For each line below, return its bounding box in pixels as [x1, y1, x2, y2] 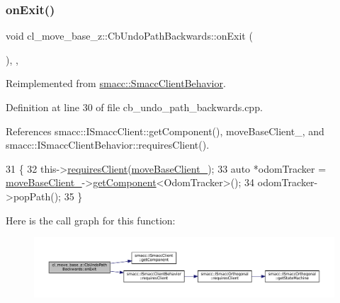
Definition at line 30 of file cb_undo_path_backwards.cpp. [6, 100, 263, 114]
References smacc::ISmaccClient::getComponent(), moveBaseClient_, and [6, 123, 324, 138]
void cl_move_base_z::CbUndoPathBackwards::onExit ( [6, 28, 253, 43]
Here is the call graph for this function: [6, 212, 176, 227]
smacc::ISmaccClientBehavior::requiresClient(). [6, 137, 210, 152]
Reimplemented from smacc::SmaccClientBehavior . [6, 76, 226, 91]
